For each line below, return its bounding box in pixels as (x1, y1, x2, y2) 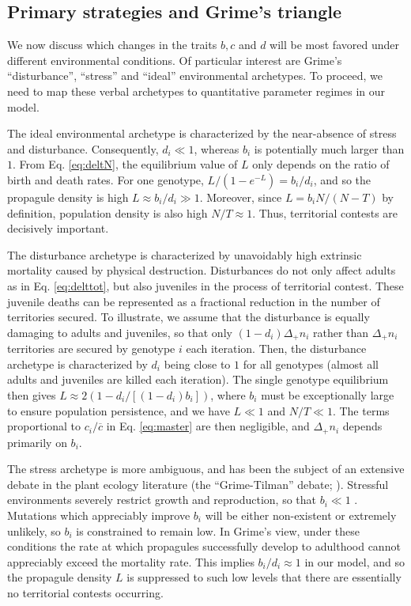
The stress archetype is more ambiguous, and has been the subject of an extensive (7, 460, 405, 477)
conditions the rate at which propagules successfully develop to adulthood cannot (7, 538, 401, 555)
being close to (164, 355, 231, 372)
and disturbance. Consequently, (7, 140, 159, 157)
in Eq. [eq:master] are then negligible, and (106, 418, 310, 434)
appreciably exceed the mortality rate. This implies (7, 553, 255, 570)
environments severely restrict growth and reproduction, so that (7, 491, 317, 508)
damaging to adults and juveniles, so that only (7, 324, 232, 340)
